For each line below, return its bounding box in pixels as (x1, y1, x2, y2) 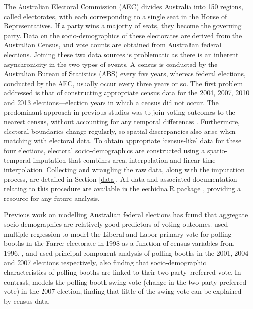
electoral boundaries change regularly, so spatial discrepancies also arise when (4, 126, 236, 136)
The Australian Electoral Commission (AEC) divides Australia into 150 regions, (4, 1, 243, 11)
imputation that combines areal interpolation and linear (33, 154, 200, 165)
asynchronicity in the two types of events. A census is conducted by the (4, 59, 218, 69)
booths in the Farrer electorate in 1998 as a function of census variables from (4, 238, 234, 248)
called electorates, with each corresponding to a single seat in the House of (4, 11, 227, 21)
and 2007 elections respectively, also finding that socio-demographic (4, 257, 206, 267)
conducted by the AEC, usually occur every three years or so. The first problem (4, 78, 243, 88)
